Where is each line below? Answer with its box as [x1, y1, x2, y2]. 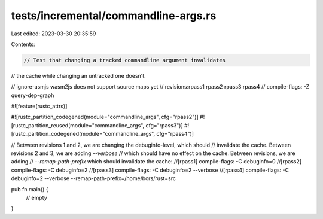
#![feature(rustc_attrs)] [11, 102, 68, 110]
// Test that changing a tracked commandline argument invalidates [23, 57, 226, 63]
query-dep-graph [11, 92, 54, 99]
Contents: [11, 41, 35, 48]
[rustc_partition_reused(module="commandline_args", [11, 121, 145, 129]
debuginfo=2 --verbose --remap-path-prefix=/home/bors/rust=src [11, 175, 176, 182]
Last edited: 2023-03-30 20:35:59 [11, 30, 96, 37]
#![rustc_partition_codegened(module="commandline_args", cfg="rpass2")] [11, 114, 199, 121]
